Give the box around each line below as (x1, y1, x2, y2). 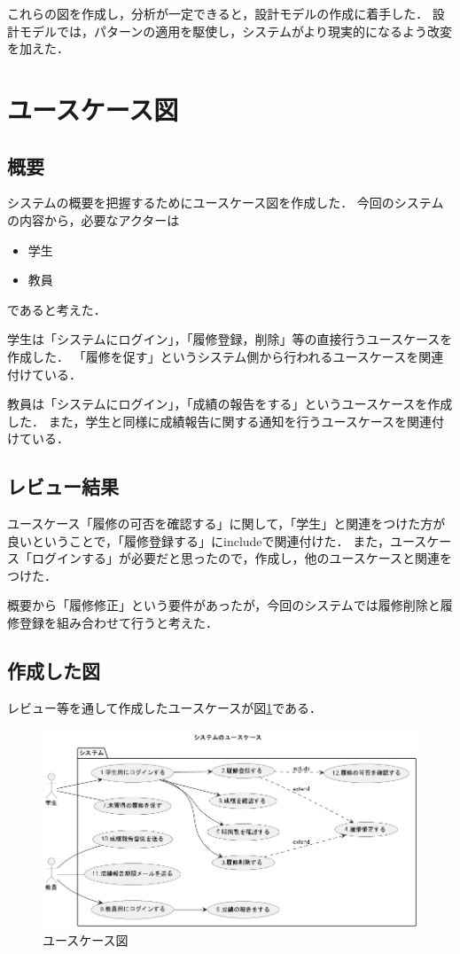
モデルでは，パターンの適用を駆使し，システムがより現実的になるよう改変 (19, 21, 452, 40)
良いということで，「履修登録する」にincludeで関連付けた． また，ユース (7, 531, 427, 550)
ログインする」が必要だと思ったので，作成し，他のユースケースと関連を (31, 549, 453, 567)
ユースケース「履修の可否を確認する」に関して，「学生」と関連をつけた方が (7, 514, 446, 533)
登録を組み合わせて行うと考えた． (19, 614, 218, 632)
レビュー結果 (7, 473, 119, 500)
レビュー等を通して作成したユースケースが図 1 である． (7, 698, 323, 716)
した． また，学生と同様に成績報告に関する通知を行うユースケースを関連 (7, 411, 432, 430)
